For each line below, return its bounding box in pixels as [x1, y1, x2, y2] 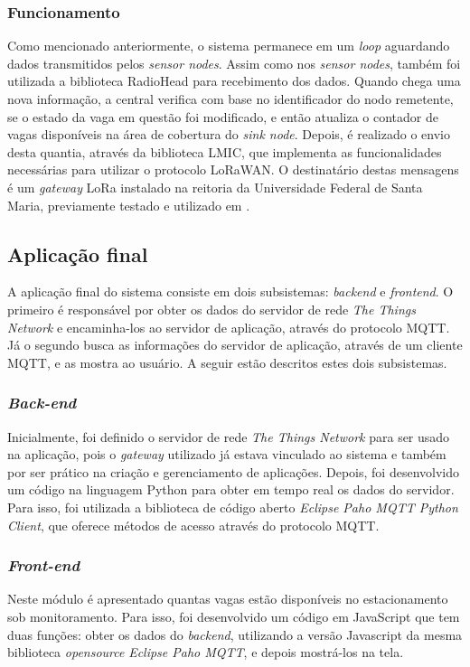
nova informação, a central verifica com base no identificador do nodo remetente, [7, 89, 454, 108]
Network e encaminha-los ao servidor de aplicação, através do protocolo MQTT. [7, 317, 450, 336]
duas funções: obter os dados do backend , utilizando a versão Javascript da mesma [7, 625, 463, 644]
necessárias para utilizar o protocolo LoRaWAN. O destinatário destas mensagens [7, 160, 459, 179]
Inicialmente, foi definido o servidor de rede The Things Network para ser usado [7, 427, 450, 446]
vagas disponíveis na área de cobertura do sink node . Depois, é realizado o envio [7, 125, 450, 144]
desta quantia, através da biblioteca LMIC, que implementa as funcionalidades [7, 142, 442, 161]
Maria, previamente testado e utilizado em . [7, 195, 250, 214]
